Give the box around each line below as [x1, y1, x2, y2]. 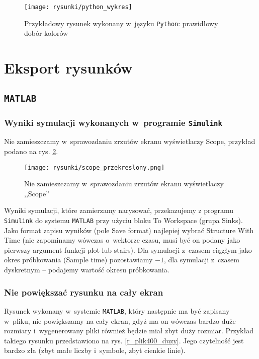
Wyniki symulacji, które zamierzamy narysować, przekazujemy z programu [4, 205, 234, 216]
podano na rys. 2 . [4, 146, 58, 157]
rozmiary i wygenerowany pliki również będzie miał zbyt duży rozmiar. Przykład [4, 325, 253, 336]
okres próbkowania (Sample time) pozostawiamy [4, 254, 153, 265]
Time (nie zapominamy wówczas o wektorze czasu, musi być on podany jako [4, 235, 240, 245]
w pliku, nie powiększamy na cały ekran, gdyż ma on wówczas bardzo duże [4, 315, 236, 326]
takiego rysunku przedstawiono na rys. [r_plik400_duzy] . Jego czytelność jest [4, 335, 244, 345]
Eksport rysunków [4, 57, 133, 78]
